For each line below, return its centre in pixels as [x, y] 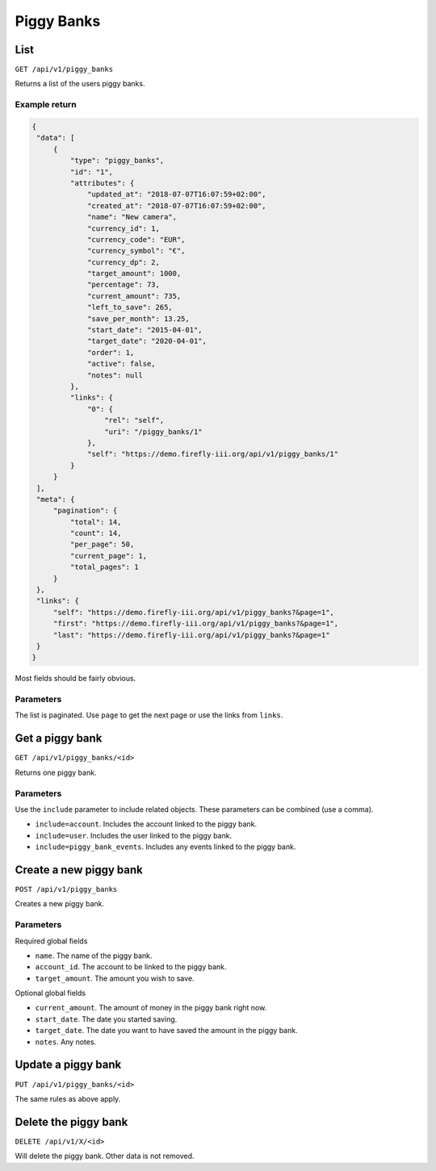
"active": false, [122, 364]
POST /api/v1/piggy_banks [66, 889]
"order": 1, [111, 352]
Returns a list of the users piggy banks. [80, 84]
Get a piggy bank [59, 738]
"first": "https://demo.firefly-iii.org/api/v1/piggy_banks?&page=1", [196, 624]
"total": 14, [96, 522]
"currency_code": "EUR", [136, 239]
